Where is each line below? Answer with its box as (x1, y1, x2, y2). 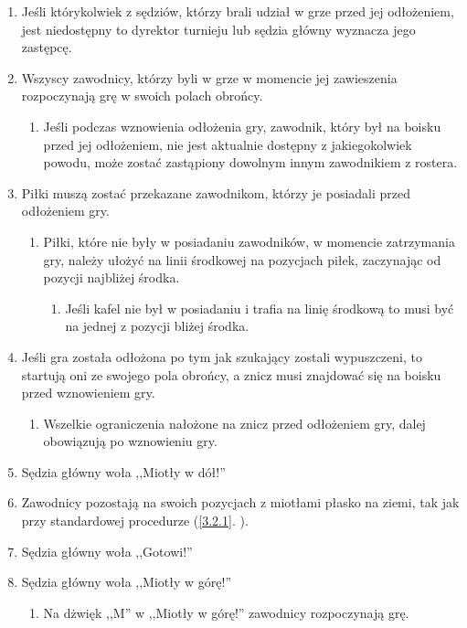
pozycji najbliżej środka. (43, 268, 180, 287)
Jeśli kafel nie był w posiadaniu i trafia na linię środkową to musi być (65, 298, 454, 317)
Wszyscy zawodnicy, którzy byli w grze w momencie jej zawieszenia (21, 68, 398, 87)
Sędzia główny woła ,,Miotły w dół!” (21, 462, 226, 481)
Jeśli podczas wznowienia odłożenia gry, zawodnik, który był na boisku (43, 116, 441, 135)
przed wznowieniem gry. (21, 383, 155, 402)
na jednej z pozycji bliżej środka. (65, 316, 249, 335)
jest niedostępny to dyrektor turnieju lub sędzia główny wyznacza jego (21, 19, 416, 38)
